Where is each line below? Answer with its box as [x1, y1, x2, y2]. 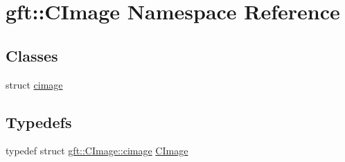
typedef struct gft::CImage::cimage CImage [6, 143, 188, 158]
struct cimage [6, 77, 63, 91]
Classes [6, 44, 58, 66]
